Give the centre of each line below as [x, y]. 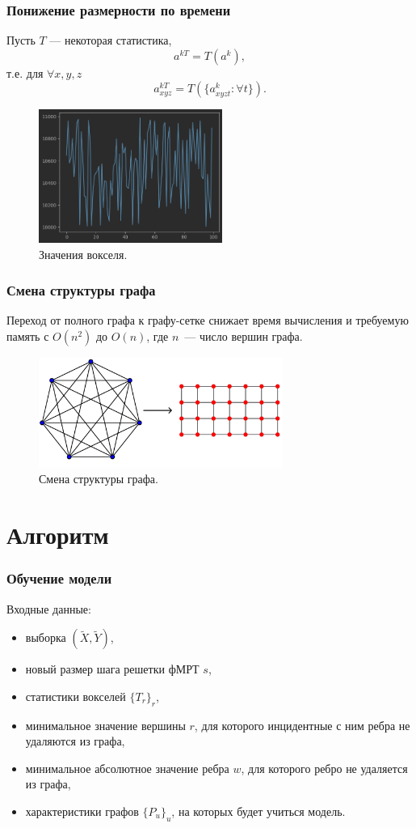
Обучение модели [59, 578]
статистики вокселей [76, 696]
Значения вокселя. [83, 254]
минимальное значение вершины [105, 725]
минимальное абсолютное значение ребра [127, 768]
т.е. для [25, 72]
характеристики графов [82, 811]
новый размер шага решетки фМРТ [112, 669]
